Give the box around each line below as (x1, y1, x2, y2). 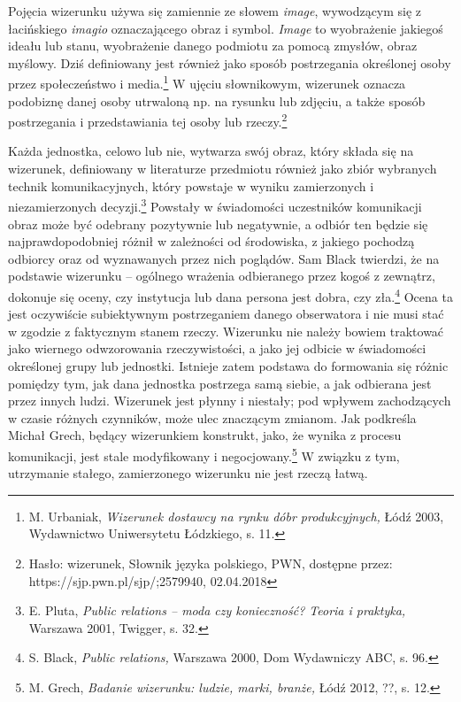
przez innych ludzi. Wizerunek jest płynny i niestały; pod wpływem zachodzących (8, 391, 451, 410)
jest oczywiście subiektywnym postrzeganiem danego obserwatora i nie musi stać (8, 305, 444, 323)
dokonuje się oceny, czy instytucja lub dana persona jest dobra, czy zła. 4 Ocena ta (8, 284, 453, 305)
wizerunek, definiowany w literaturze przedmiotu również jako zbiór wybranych (8, 159, 437, 178)
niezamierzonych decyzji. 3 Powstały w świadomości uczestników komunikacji (8, 195, 422, 215)
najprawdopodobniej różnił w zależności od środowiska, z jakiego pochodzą (8, 232, 415, 251)
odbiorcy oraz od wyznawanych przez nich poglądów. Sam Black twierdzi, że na (8, 249, 440, 267)
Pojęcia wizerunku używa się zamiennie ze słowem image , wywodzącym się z (8, 2, 422, 19)
